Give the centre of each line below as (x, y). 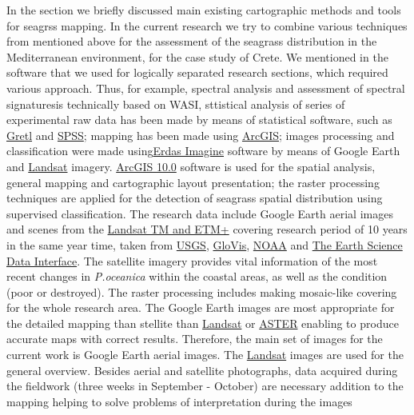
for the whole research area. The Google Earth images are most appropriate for (201, 307)
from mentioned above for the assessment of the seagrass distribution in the (192, 41)
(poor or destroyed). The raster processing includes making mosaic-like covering (202, 291)
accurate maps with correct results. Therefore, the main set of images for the (195, 339)
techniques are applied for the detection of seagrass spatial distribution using (195, 198)
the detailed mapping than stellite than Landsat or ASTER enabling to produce (203, 323)
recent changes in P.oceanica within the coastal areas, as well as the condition (197, 276)
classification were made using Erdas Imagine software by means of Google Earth (203, 151)
